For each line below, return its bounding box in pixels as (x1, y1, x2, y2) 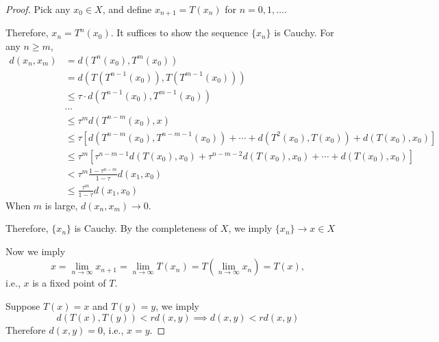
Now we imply (5, 244, 66, 258)
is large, (45, 198, 78, 212)
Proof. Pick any (5, 2, 71, 16)
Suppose (5, 299, 40, 313)
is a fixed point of (32, 276, 106, 290)
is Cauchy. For (274, 25, 334, 40)
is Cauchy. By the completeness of (74, 221, 218, 235)
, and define (102, 2, 152, 16)
